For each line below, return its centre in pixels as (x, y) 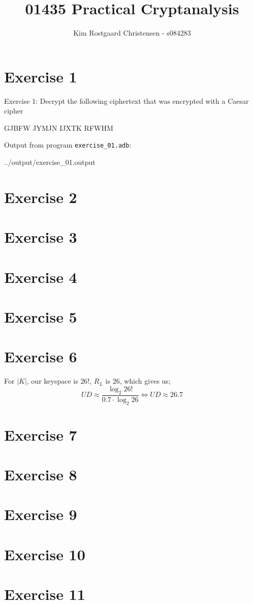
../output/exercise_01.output (50, 162)
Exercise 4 (41, 277)
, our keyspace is (52, 381)
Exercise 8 (41, 474)
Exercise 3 (41, 237)
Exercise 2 (41, 197)
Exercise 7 (41, 434)
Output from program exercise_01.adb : (68, 145)
